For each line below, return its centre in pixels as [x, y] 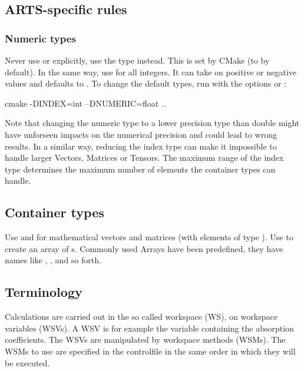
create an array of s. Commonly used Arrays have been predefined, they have [144, 248]
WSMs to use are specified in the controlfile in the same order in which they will [150, 351]
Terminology [44, 292]
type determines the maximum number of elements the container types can [140, 169]
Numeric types [40, 38]
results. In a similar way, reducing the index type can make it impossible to [141, 146]
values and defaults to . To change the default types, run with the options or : [146, 83]
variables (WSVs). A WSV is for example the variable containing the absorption [149, 328]
